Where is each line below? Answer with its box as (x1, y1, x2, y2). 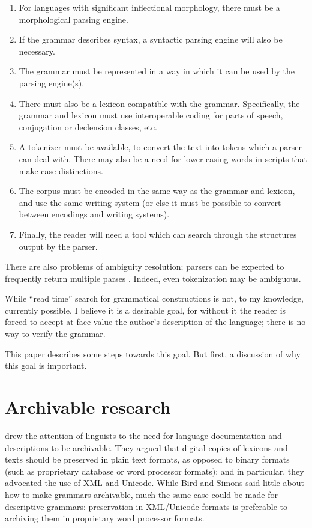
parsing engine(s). (19, 76, 85, 89)
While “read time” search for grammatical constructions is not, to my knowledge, (5, 292, 304, 305)
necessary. (19, 44, 55, 57)
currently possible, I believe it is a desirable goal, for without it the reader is (5, 303, 286, 316)
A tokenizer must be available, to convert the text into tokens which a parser (19, 141, 302, 153)
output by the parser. (19, 240, 98, 252)
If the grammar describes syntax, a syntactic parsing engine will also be (19, 33, 283, 46)
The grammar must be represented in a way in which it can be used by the (19, 65, 295, 77)
